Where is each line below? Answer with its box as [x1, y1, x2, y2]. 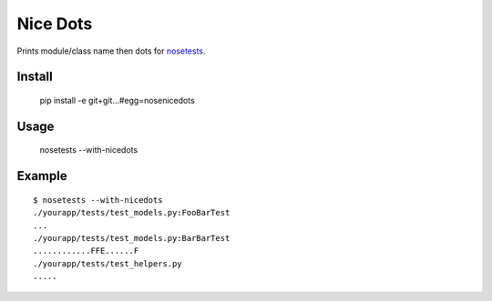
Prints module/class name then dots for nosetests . [16, 45, 206, 56]
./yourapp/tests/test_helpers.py [33, 258, 182, 268]
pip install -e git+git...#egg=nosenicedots [39, 95, 195, 105]
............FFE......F [33, 246, 139, 256]
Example [16, 168, 67, 184]
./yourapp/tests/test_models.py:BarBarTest [33, 233, 231, 243]
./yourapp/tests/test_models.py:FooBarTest [33, 207, 231, 218]
